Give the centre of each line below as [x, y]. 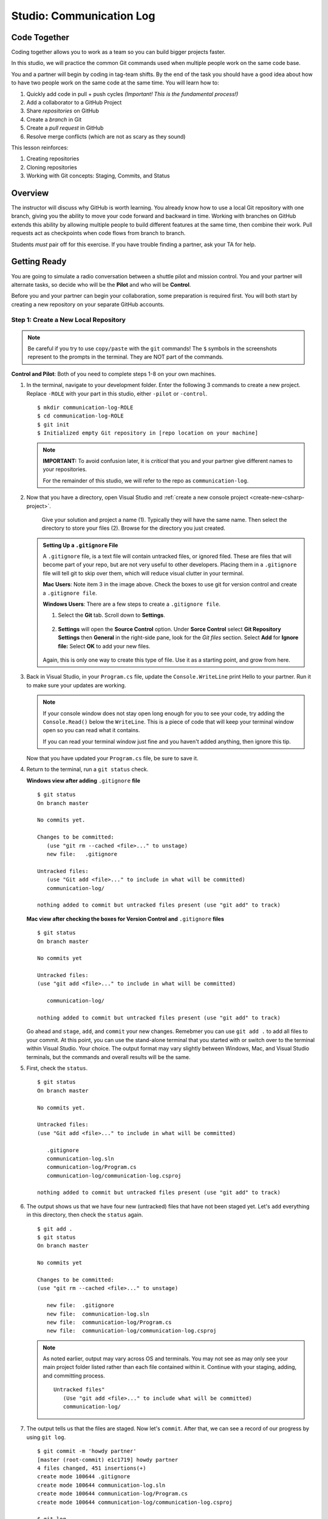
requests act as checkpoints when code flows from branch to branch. [98, 233]
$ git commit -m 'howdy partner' [87, 1451]
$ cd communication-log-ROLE [80, 416]
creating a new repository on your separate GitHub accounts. [88, 304]
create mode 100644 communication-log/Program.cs [113, 1494]
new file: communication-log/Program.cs [109, 1322]
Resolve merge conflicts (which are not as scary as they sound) [106, 136]
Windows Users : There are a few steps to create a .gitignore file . [132, 604]
